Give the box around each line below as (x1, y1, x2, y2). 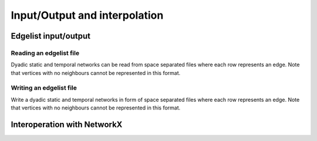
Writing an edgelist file (11, 84, 77, 92)
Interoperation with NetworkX (11, 120, 123, 130)
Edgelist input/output (11, 31, 91, 41)
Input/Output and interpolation (11, 9, 164, 22)
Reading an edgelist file (11, 49, 79, 57)
